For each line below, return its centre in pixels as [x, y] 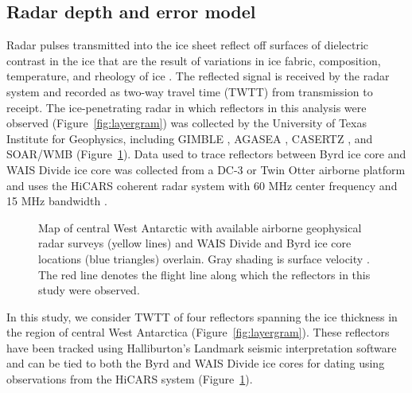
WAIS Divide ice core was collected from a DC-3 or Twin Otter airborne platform [206, 169]
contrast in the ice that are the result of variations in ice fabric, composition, [194, 60]
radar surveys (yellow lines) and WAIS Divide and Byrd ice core [195, 243]
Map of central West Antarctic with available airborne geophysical [200, 227]
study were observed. [89, 290]
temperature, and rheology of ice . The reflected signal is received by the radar [198, 76]
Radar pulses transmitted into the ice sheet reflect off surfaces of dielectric [188, 45]
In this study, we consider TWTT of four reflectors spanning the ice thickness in [202, 316]
